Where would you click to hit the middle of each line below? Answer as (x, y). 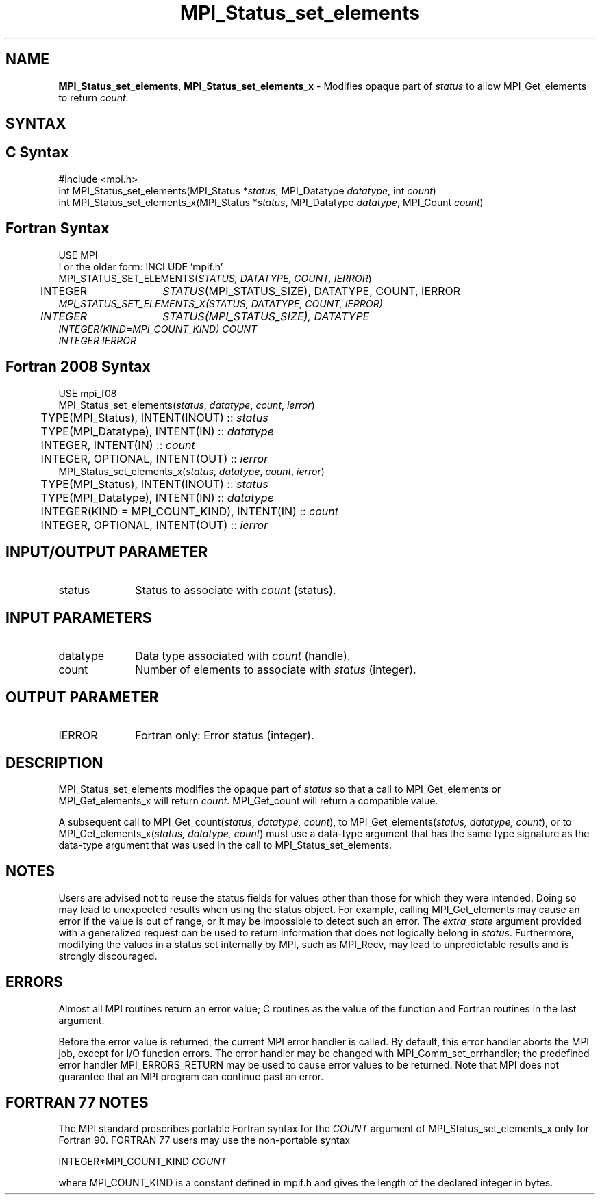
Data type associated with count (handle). (243, 656)
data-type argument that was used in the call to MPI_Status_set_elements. (225, 845)
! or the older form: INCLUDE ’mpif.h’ (141, 266)
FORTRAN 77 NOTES (77, 1103)
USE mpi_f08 (88, 393)
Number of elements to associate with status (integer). (276, 670)
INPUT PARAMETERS (79, 617)
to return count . (93, 97)
